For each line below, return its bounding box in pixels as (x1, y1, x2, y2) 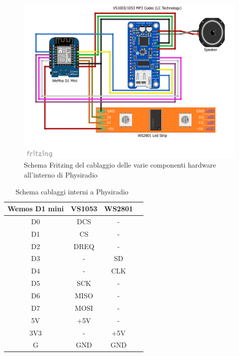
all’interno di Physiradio (24, 169, 98, 179)
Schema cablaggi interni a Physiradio (15, 186, 128, 196)
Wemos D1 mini (7, 203, 64, 214)
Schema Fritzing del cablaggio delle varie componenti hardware (24, 160, 216, 170)
